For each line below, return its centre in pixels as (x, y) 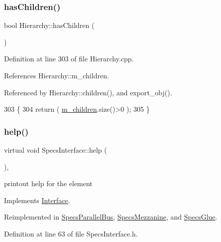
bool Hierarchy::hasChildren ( (49, 25)
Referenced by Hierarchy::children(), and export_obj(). (88, 92)
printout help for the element (48, 183)
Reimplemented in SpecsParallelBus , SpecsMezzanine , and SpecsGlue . (111, 217)
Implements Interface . (37, 200)
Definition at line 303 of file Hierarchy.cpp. (69, 59)
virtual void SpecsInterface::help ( (55, 150)
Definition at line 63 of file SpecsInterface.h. (71, 233)
